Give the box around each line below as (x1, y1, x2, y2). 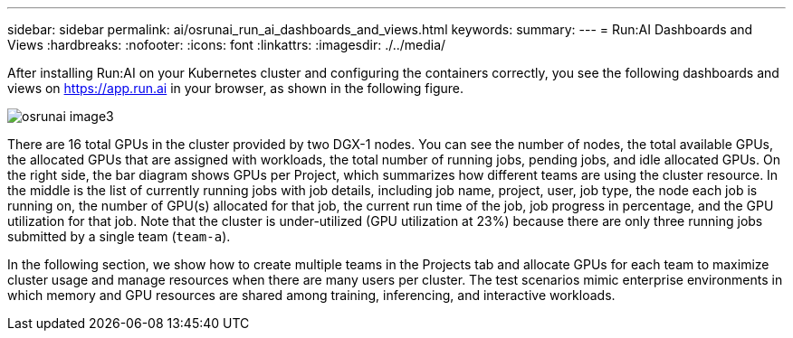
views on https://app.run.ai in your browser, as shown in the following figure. (7, 80, 463, 96)
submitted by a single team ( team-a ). (7, 229, 231, 244)
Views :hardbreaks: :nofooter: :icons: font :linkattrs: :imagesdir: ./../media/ (7, 37, 446, 52)
